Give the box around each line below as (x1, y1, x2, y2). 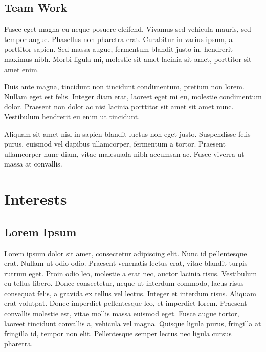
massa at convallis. (4, 158, 62, 169)
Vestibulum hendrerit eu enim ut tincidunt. (4, 111, 140, 121)
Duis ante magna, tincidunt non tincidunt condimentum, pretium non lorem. (4, 81, 245, 92)
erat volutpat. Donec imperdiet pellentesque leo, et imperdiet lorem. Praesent (4, 298, 247, 308)
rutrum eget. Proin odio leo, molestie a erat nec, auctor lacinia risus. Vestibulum (4, 267, 257, 278)
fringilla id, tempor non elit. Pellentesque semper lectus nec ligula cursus (4, 328, 232, 339)
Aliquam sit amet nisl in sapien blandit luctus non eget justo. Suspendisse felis (4, 128, 251, 139)
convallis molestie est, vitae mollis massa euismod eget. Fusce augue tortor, (4, 308, 239, 319)
